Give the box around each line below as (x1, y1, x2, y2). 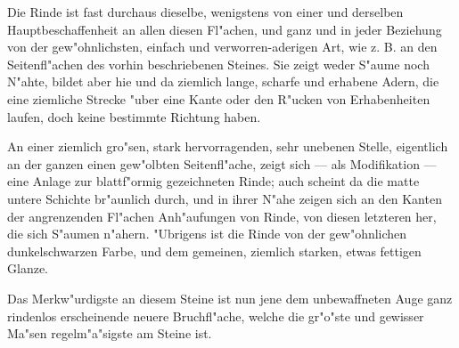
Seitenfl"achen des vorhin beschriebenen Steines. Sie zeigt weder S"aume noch (7, 54, 430, 73)
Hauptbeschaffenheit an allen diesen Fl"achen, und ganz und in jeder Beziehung (7, 20, 442, 38)
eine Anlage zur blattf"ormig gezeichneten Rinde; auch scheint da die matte (7, 172, 420, 190)
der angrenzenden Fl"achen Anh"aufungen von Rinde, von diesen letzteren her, (7, 206, 437, 225)
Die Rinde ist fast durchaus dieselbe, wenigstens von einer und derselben (7, 3, 404, 20)
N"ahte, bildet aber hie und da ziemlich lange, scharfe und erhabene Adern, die (7, 72, 439, 91)
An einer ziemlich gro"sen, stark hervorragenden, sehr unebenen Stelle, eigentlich (7, 137, 448, 156)
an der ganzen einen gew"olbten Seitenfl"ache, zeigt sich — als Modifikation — (7, 154, 437, 173)
